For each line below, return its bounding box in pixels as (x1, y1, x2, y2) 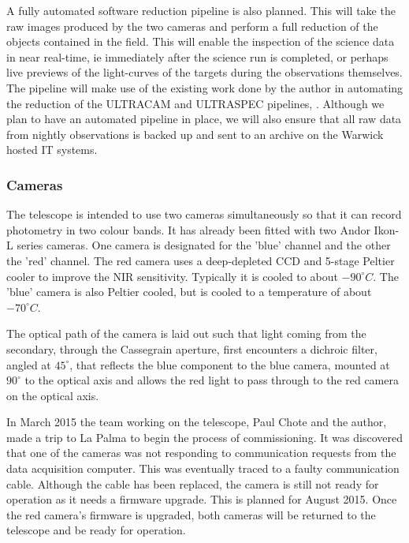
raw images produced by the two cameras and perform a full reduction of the (6, 17, 378, 34)
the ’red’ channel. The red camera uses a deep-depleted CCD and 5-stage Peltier (6, 252, 395, 268)
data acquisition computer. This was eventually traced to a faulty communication (6, 460, 400, 477)
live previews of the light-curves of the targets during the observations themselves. (6, 64, 403, 81)
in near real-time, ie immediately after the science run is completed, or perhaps (6, 48, 389, 65)
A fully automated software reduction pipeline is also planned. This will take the (6, 2, 396, 18)
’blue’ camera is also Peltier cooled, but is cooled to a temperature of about (6, 283, 372, 300)
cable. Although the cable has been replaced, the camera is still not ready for (6, 475, 379, 492)
